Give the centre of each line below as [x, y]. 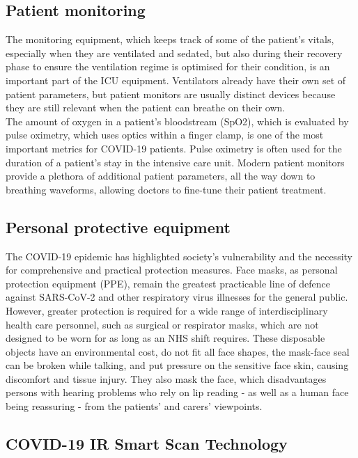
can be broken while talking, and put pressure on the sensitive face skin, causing [177, 365]
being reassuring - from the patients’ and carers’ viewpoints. [134, 406]
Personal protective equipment [118, 227]
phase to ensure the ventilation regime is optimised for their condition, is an [168, 66]
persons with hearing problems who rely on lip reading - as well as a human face [177, 392]
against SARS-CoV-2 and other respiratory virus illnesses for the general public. [177, 297]
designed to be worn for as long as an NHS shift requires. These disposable [165, 338]
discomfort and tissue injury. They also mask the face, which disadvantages [166, 378]
